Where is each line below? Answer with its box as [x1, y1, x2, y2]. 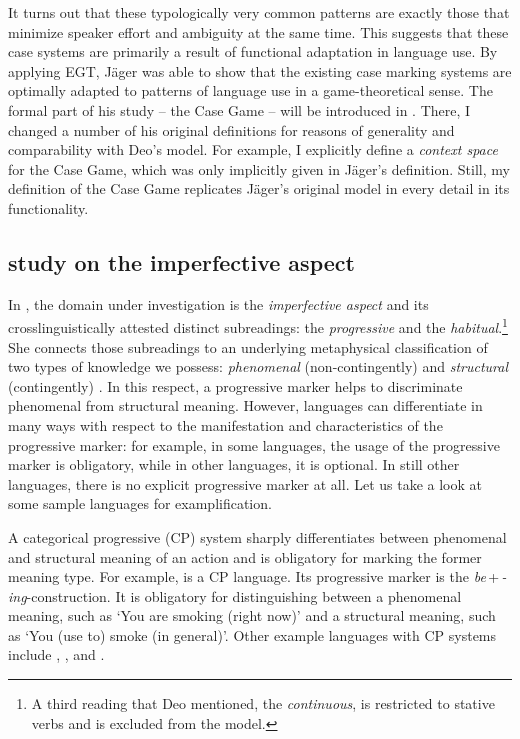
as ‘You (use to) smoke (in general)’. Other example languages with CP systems [8, 624, 497, 645]
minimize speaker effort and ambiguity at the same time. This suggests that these [8, 21, 509, 42]
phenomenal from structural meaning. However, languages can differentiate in [8, 395, 483, 416]
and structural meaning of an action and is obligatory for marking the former [8, 546, 482, 567]
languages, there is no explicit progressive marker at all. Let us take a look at [8, 473, 483, 494]
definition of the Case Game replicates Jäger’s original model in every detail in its [8, 178, 510, 199]
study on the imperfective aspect [8, 246, 355, 277]
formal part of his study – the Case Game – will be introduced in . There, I [8, 99, 471, 120]
